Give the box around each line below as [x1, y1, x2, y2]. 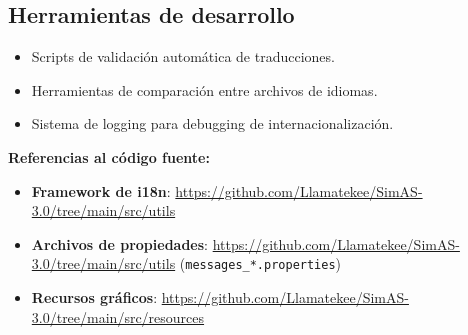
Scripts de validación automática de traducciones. [31, 46, 335, 67]
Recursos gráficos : [31, 287, 158, 308]
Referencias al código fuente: [8, 146, 210, 167]
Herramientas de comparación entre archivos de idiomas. [31, 79, 378, 100]
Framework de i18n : [31, 180, 171, 201]
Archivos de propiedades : [31, 233, 209, 254]
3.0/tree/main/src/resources [31, 306, 205, 327]
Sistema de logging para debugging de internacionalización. [31, 113, 394, 134]
